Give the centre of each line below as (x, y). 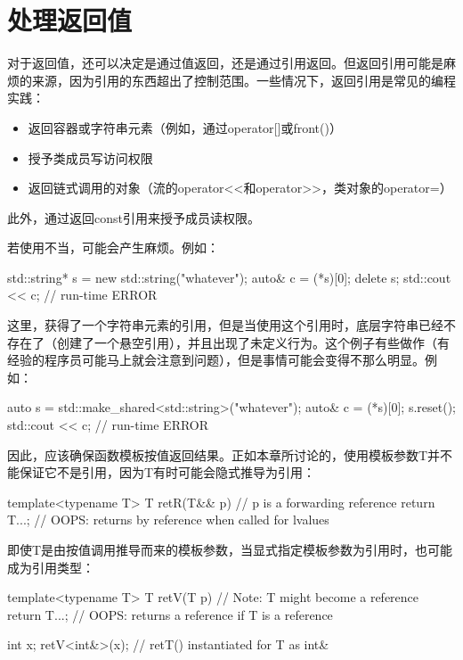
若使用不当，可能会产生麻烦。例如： (113, 247)
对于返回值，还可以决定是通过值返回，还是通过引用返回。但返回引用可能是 (225, 63)
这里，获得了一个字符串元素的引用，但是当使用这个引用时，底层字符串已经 (225, 325)
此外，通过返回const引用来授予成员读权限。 (134, 217)
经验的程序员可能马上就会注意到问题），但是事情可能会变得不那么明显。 (216, 360)
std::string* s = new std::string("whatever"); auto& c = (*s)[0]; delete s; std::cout (229, 277)
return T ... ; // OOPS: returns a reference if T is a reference (170, 614)
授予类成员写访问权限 (90, 157)
